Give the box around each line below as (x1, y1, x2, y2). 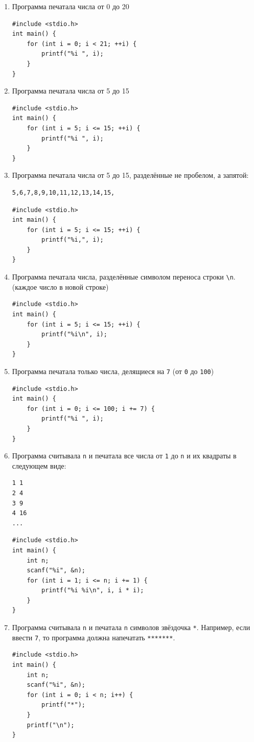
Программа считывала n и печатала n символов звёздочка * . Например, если (12, 622, 250, 633)
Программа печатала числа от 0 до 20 (12, 1, 129, 11)
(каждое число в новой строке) (12, 281, 109, 292)
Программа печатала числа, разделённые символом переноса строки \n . (12, 271, 236, 282)
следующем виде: (12, 460, 66, 471)
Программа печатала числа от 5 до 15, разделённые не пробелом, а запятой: (12, 170, 249, 180)
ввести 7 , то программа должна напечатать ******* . (12, 632, 175, 642)
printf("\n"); (27, 721, 75, 729)
